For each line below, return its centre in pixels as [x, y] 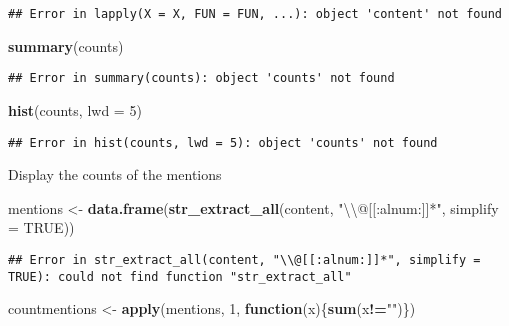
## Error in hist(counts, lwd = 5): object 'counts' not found [223, 142]
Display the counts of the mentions [115, 174]
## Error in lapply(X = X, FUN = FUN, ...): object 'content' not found [255, 14]
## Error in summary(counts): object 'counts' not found [201, 78]
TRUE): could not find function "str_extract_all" [180, 276]
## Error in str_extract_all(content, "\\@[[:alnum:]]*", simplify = [244, 259]
